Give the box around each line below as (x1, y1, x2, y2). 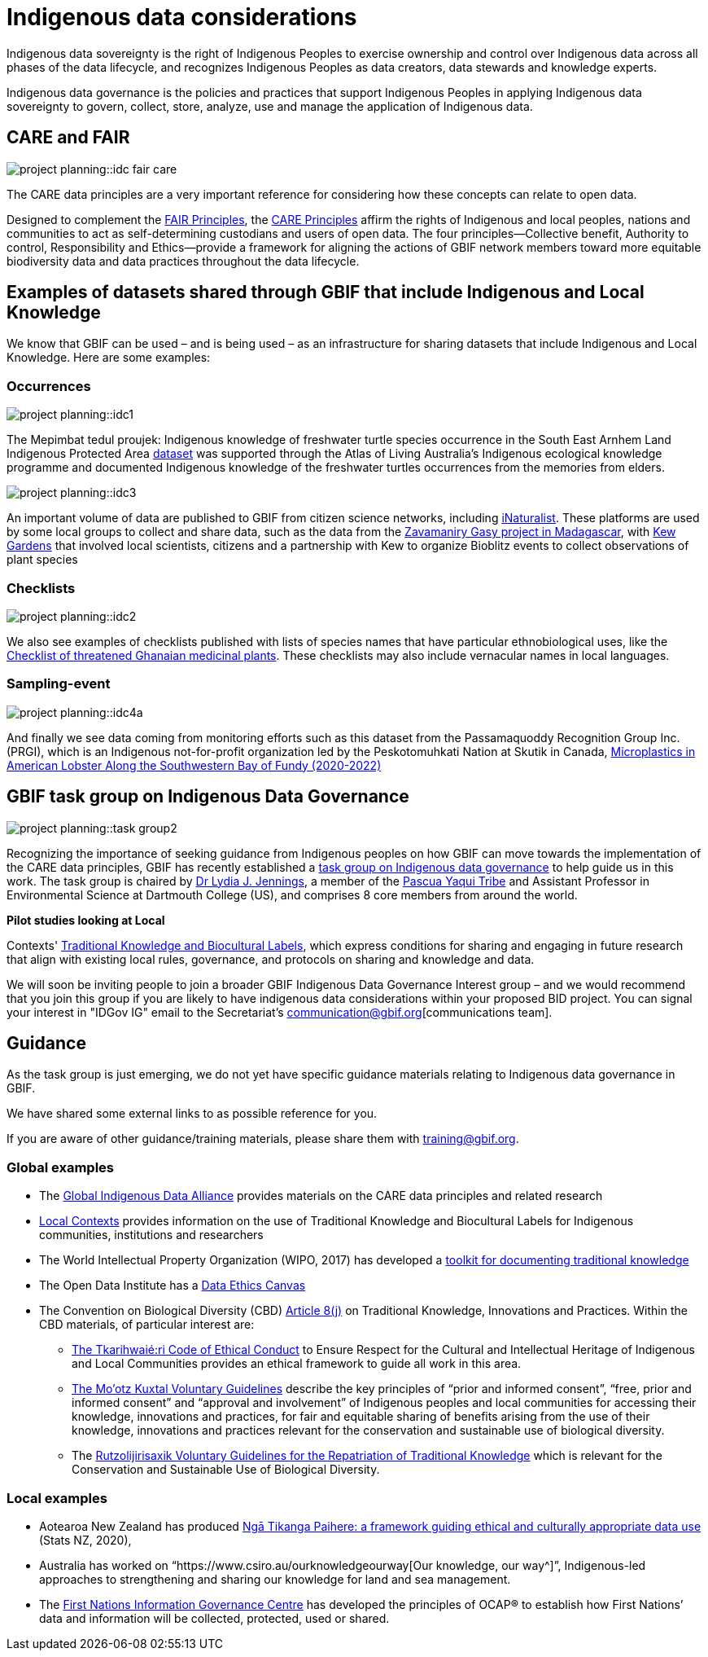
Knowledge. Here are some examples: (7, 350, 211, 365)
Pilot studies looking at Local (7, 912, 165, 927)
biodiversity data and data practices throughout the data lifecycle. (7, 253, 360, 268)
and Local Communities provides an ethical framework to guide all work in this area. (72, 1356, 522, 1371)
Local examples (7, 1489, 107, 1506)
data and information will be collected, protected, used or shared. (39, 1611, 390, 1625)
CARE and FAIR (7, 127, 130, 148)
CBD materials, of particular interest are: (39, 1317, 255, 1332)
